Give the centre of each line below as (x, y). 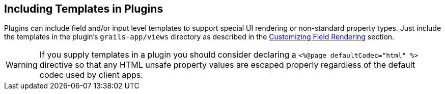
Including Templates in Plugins (84, 9)
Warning (22, 65)
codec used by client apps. (91, 75)
